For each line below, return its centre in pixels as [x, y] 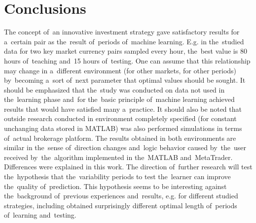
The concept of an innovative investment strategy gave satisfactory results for [122, 32]
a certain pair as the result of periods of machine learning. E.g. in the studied [124, 41]
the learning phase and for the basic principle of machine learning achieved [119, 99]
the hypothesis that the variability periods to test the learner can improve [117, 176]
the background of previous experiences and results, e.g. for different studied [121, 196]
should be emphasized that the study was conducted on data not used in [114, 89]
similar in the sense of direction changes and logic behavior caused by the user [125, 147]
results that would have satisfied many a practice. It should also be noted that [123, 109]
